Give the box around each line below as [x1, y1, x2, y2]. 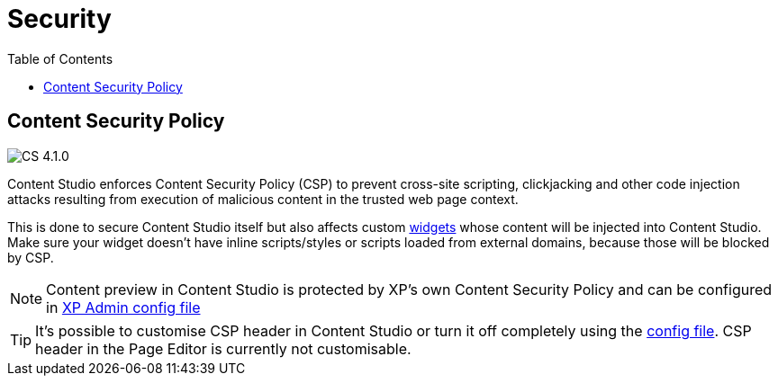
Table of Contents [7, 50, 113, 67]
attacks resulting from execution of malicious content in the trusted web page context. [7, 191, 519, 207]
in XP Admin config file [46, 298, 201, 316]
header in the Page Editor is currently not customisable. [35, 339, 412, 358]
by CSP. [7, 249, 54, 265]
